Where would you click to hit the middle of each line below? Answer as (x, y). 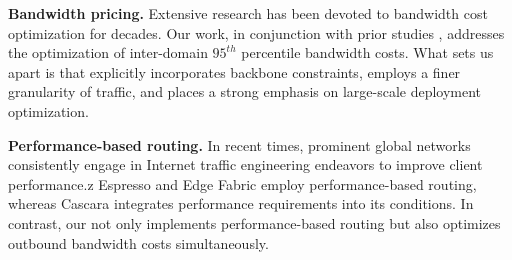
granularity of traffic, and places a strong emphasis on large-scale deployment (245, 91)
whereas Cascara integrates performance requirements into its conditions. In (241, 203)
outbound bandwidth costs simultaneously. (138, 242)
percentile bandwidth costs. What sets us (367, 52)
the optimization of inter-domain (108, 52)
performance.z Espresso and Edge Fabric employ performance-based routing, (242, 183)
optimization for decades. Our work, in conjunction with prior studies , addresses (256, 32)
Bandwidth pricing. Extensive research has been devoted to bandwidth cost (248, 13)
